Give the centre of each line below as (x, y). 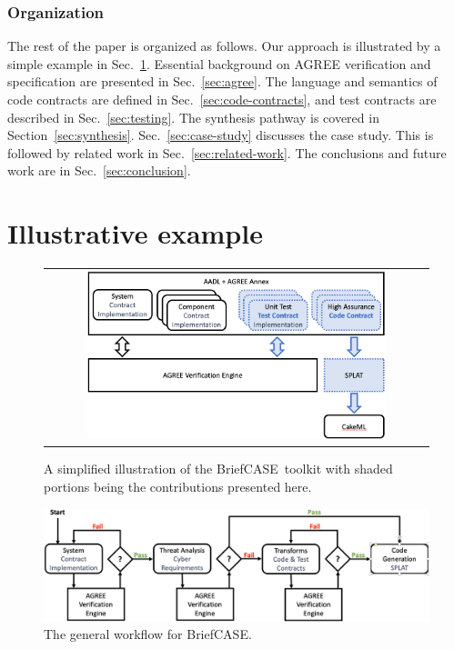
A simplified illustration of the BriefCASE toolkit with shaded (218, 469)
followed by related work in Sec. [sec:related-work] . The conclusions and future (227, 152)
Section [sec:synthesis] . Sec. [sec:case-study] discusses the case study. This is (221, 135)
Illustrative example (135, 233)
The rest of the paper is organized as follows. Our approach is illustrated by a (224, 46)
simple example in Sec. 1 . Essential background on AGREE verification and (219, 63)
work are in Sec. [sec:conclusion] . (99, 170)
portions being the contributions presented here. (178, 486)
